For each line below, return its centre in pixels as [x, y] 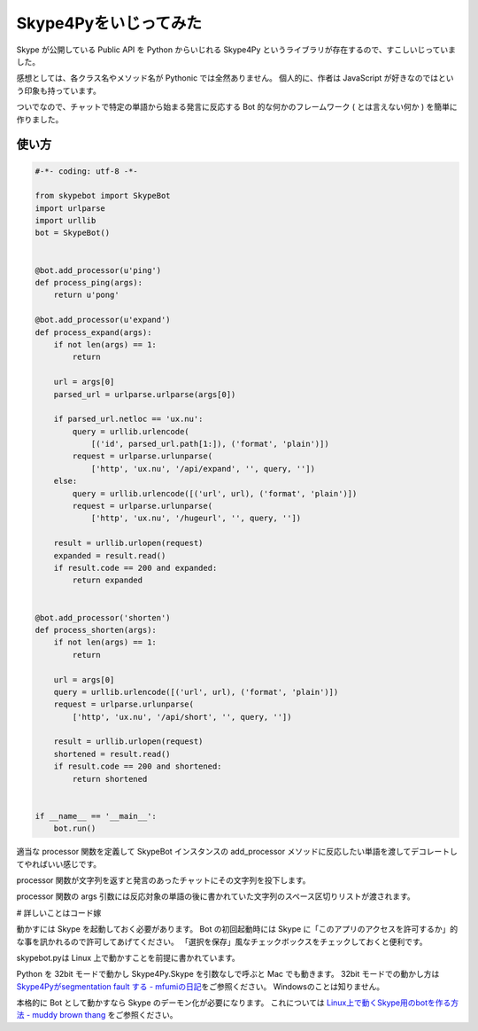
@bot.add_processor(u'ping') [98, 270]
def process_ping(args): [89, 283]
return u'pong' [86, 295]
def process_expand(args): [93, 332]
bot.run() [75, 828]
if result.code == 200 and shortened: [138, 766]
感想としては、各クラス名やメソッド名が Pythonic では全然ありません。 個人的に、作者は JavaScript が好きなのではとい [235, 78]
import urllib [66, 221]
